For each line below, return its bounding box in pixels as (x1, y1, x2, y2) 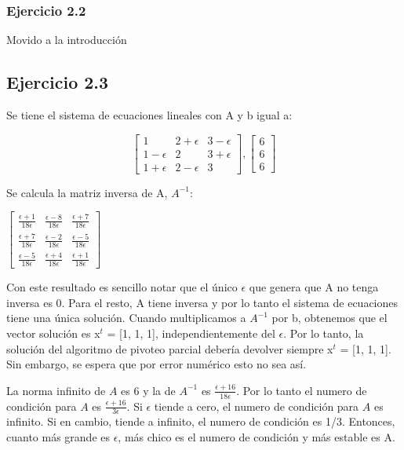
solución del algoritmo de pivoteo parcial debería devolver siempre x (6, 340, 333, 357)
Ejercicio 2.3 (6, 70, 109, 94)
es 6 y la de (121, 382, 176, 398)
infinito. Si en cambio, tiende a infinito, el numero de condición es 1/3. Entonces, (6, 413, 395, 430)
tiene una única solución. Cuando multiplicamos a (6, 309, 246, 326)
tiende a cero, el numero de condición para (154, 397, 359, 414)
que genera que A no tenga (249, 279, 379, 295)
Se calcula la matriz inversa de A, (6, 184, 168, 200)
